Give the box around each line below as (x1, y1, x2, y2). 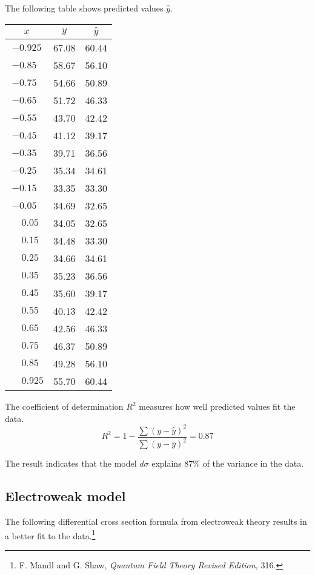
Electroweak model (5, 487, 126, 505)
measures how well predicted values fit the (139, 400, 296, 413)
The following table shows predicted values (5, 2, 164, 14)
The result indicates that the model (5, 457, 137, 470)
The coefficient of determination (5, 400, 124, 413)
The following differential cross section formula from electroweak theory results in (5, 515, 307, 528)
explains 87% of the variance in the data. (151, 457, 304, 470)
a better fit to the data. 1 (5, 527, 96, 542)
